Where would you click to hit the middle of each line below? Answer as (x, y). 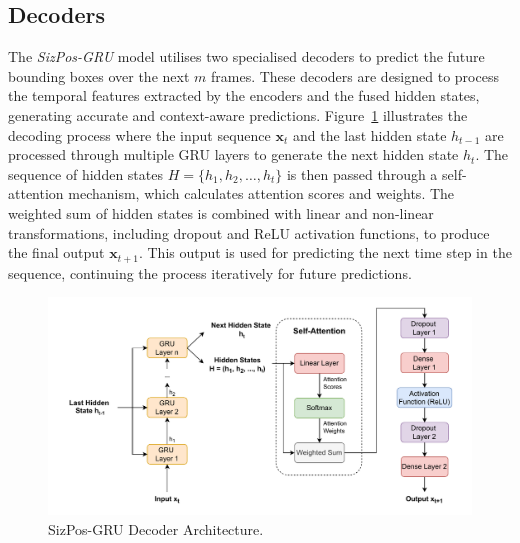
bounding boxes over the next (99, 75)
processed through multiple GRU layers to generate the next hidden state (233, 154)
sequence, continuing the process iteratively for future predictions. (210, 272)
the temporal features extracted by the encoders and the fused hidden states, (244, 95)
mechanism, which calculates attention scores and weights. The (261, 193)
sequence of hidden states (85, 173)
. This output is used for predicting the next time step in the (325, 252)
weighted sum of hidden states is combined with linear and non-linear (221, 212)
